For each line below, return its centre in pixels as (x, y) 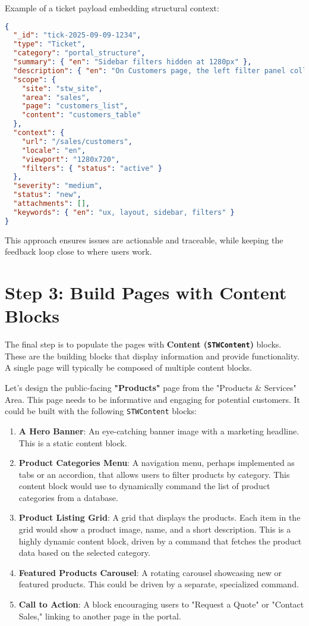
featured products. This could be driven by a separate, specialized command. (159, 584)
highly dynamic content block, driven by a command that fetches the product (160, 541)
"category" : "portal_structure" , (79, 53)
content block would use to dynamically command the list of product (144, 486)
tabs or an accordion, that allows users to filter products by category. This (154, 474)
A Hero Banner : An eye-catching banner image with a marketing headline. (159, 431)
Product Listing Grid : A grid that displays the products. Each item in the (160, 517)
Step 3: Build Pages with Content (146, 292)
